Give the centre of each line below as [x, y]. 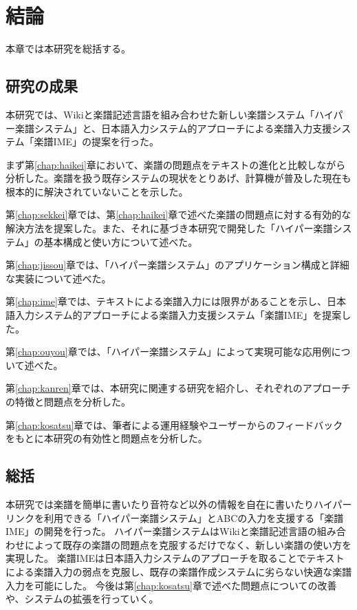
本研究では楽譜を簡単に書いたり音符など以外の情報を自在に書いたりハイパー [179, 504]
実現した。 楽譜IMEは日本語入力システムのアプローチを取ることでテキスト [175, 558]
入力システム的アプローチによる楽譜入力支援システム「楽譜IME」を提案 [178, 315]
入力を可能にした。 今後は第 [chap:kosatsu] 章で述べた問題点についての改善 [171, 585]
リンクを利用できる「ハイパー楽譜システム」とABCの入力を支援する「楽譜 [175, 517]
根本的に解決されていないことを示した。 [97, 191]
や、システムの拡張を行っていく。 [82, 599]
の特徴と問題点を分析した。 [68, 402]
